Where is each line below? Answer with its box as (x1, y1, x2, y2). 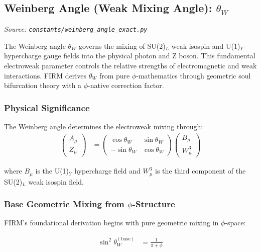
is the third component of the (155, 165, 246, 176)
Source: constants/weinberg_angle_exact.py (4, 24, 148, 34)
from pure (99, 70, 130, 80)
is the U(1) (35, 165, 69, 176)
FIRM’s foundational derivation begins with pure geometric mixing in (4, 217, 219, 228)
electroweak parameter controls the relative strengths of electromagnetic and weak (4, 60, 257, 71)
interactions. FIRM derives (4, 70, 86, 80)
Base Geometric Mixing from (4, 198, 124, 210)
